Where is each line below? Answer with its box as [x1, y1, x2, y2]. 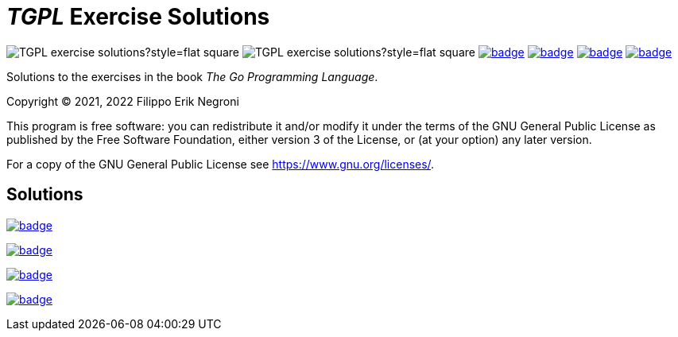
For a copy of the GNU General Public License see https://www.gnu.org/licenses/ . [6, 157, 435, 171]
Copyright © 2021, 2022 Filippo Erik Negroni [6, 94, 239, 108]
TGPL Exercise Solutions [6, 3, 270, 30]
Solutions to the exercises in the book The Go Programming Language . [6, 69, 378, 83]
